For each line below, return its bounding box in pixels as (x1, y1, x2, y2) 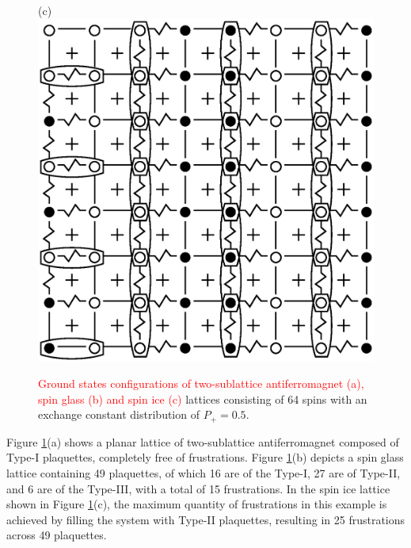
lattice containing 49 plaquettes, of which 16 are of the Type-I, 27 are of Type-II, (6, 465, 401, 481)
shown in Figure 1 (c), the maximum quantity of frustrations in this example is (6, 496, 387, 512)
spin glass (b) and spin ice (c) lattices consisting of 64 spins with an (38, 390, 367, 407)
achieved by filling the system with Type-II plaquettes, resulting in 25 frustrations (6, 511, 405, 527)
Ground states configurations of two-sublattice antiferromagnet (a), (38, 375, 364, 392)
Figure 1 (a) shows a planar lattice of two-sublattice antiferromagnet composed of (6, 433, 399, 450)
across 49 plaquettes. (6, 527, 107, 543)
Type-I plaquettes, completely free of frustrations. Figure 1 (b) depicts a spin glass (6, 449, 404, 466)
